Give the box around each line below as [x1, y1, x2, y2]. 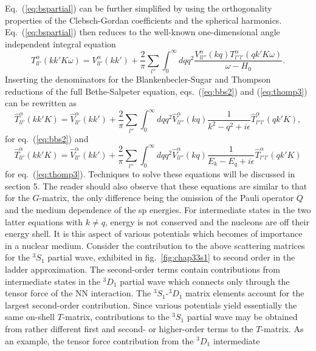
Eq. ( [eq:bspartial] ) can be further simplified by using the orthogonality [5, 2, 272, 14]
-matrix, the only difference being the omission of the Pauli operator [39, 191, 294, 204]
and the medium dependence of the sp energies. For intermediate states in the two [5, 203, 311, 216]
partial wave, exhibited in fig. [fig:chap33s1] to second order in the [47, 251, 295, 264]
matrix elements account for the [185, 287, 304, 299]
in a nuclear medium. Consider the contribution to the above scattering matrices [5, 239, 305, 251]
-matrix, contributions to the [62, 310, 170, 323]
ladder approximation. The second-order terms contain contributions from [5, 262, 280, 275]
